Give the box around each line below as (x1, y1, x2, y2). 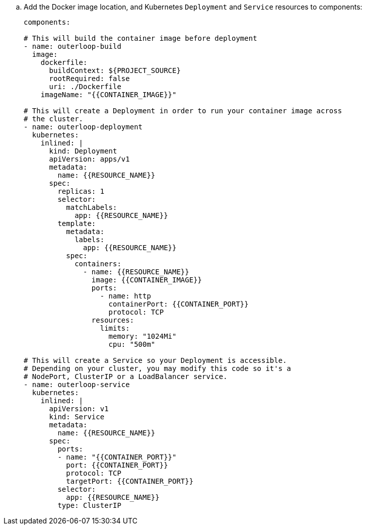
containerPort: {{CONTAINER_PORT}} (108, 300, 249, 308)
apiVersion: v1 (49, 405, 109, 413)
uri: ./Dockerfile (49, 83, 121, 91)
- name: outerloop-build (24, 42, 121, 50)
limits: (100, 324, 130, 332)
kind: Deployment (49, 147, 117, 155)
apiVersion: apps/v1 (49, 155, 130, 163)
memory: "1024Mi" (108, 332, 177, 340)
